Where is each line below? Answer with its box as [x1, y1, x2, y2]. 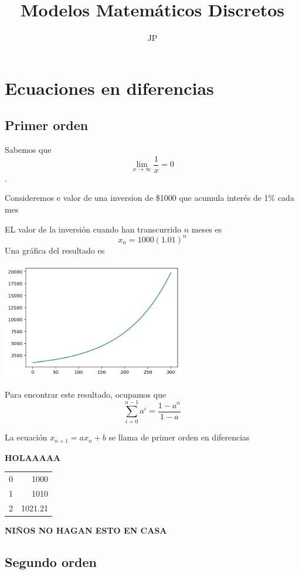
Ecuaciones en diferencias [5, 76, 214, 100]
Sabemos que [5, 143, 52, 156]
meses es [191, 223, 222, 235]
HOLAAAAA [5, 451, 61, 463]
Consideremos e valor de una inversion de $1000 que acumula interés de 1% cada [5, 192, 294, 204]
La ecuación [5, 431, 47, 443]
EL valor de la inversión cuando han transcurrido [5, 223, 181, 235]
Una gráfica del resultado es [5, 244, 105, 256]
